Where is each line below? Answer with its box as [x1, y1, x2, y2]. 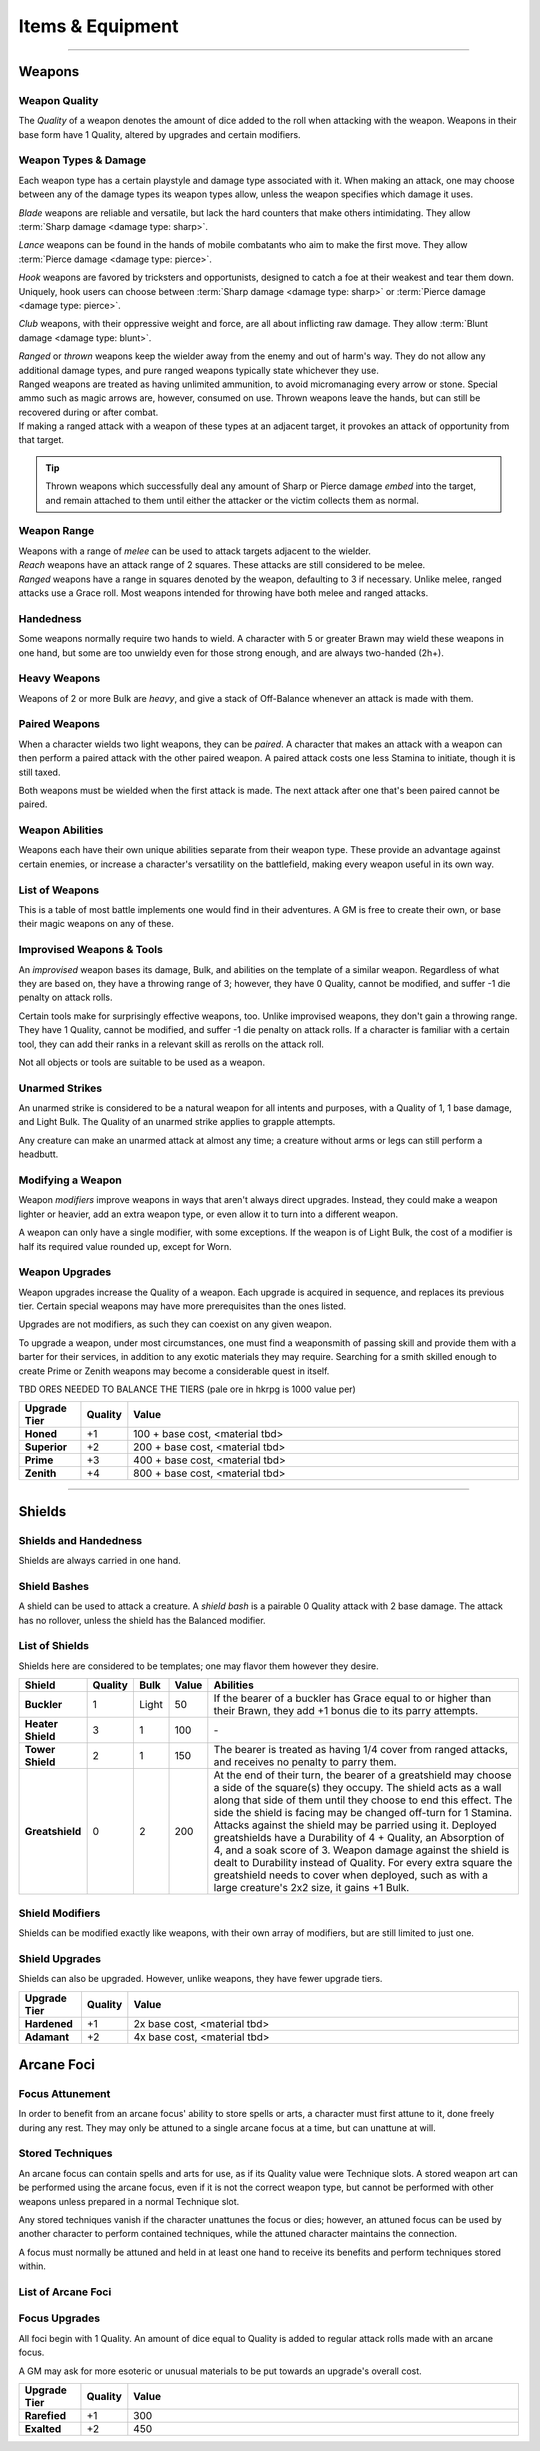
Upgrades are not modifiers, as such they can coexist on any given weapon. [18, 1318, 332, 1330]
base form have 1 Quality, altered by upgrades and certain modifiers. [18, 128, 301, 140]
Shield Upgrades [18, 1951, 102, 1965]
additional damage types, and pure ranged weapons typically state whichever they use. [18, 364, 379, 376]
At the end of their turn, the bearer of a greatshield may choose [213, 1768, 512, 1782]
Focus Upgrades [18, 2311, 100, 2325]
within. [18, 2260, 47, 2272]
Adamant [24, 2030, 70, 2044]
